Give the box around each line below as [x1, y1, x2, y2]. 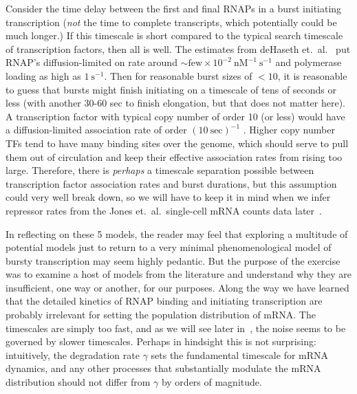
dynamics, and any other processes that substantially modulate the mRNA [6, 361, 321, 375]
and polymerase [275, 55, 342, 69]
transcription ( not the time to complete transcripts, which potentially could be [6, 14, 337, 29]
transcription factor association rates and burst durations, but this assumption [6, 176, 337, 190]
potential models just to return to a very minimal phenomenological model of [6, 240, 332, 254]
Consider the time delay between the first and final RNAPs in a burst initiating [6, 1, 342, 15]
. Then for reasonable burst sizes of [104, 68, 252, 83]
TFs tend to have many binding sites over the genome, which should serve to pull [6, 135, 349, 150]
